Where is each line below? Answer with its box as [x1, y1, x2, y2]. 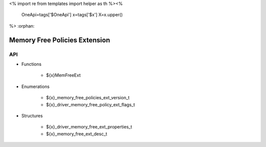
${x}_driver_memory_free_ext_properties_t [46, 124, 133, 130]
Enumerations [21, 84, 50, 89]
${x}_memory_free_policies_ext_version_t [46, 95, 130, 101]
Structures [21, 113, 43, 118]
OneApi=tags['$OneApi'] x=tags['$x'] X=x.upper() [21, 12, 123, 18]
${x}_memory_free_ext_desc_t [46, 131, 107, 137]
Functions [21, 61, 42, 67]
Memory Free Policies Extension [9, 36, 110, 44]
